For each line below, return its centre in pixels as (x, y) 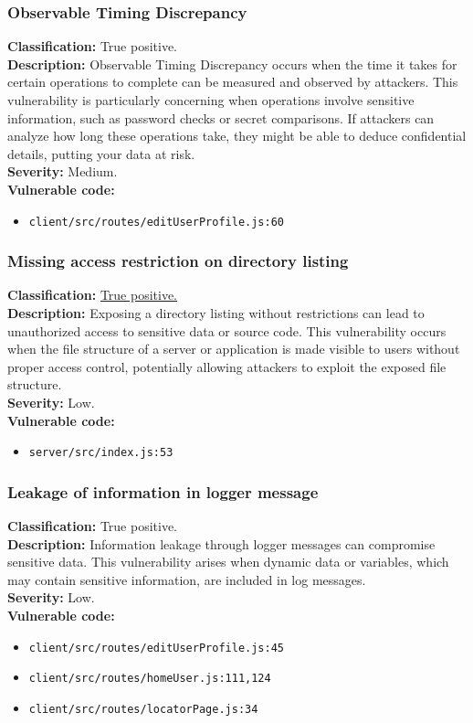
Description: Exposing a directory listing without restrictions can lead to (216, 313)
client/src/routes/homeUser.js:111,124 (150, 679)
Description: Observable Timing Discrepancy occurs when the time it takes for (232, 64)
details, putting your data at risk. (101, 153)
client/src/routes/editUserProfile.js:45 (156, 648)
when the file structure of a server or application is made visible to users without (234, 349)
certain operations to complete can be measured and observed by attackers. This (233, 82)
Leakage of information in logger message (163, 491)
